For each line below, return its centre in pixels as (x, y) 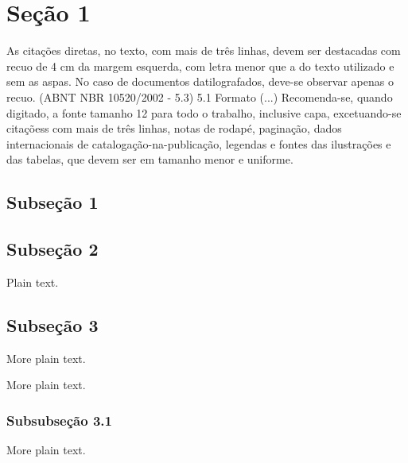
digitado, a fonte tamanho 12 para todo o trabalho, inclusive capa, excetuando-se (204, 112)
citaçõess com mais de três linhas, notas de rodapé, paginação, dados (174, 128)
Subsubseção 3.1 (59, 420)
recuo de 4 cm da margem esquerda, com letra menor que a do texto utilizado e (200, 66)
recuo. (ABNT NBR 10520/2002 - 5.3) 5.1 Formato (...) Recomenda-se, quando (200, 96)
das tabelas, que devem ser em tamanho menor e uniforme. (150, 159)
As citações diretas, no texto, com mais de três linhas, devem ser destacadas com (204, 50)
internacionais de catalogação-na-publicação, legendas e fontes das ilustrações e (199, 143)
